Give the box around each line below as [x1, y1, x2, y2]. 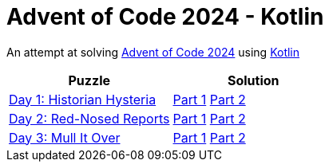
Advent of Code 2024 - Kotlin [6, 3, 324, 30]
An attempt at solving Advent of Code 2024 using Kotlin [6, 45, 300, 59]
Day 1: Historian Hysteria [9, 91, 157, 107]
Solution [227, 72, 279, 88]
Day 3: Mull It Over [9, 129, 121, 146]
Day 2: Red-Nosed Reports [9, 110, 170, 127]
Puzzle [68, 72, 111, 88]
